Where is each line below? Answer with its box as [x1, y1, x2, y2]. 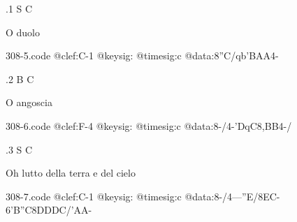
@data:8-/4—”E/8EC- [184, 188, 280, 203]
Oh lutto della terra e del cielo [6, 165, 136, 180]
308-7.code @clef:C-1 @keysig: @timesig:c [6, 188, 182, 203]
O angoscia [6, 95, 52, 110]
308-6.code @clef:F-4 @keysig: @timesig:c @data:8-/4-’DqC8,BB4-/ [6, 118, 292, 133]
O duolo [6, 24, 41, 39]
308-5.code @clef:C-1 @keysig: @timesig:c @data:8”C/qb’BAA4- [6, 48, 279, 63]
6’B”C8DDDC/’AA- [6, 202, 92, 217]
